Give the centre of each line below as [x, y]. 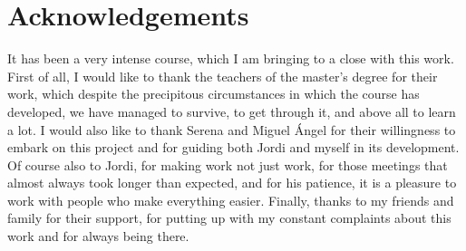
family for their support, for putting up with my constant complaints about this [229, 218]
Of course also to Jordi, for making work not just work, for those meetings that [228, 164]
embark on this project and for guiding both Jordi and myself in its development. [233, 147]
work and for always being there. [98, 236]
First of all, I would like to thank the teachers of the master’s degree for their [223, 76]
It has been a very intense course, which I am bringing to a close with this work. [231, 58]
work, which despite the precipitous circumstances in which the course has [214, 94]
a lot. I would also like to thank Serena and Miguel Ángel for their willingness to [232, 129]
